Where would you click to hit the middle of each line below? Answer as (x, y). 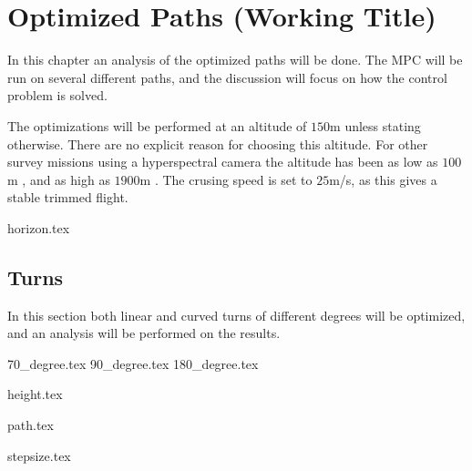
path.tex (31, 425)
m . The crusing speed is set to (226, 179)
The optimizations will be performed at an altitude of (157, 125)
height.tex (35, 394)
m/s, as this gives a (383, 179)
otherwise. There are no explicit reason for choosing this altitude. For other (218, 143)
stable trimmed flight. (68, 197)
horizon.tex (39, 227)
